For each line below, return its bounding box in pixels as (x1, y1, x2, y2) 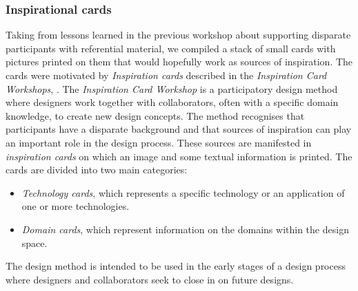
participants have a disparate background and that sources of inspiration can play (6, 122, 352, 136)
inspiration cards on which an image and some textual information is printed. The (6, 149, 352, 163)
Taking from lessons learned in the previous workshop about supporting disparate (6, 28, 351, 42)
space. (21, 235, 48, 250)
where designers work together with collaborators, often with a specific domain (6, 95, 339, 109)
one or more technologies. (21, 199, 130, 213)
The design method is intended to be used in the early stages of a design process (6, 259, 346, 273)
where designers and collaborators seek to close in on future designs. (6, 272, 294, 286)
